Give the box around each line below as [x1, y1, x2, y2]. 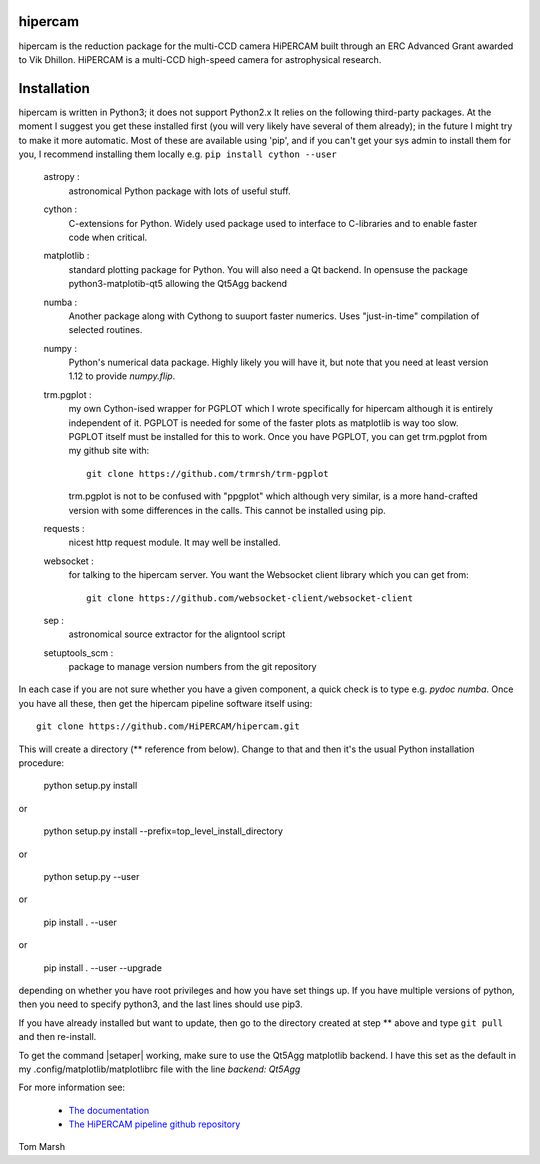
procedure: [18, 757, 65, 769]
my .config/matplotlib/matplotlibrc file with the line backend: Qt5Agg [18, 1063, 301, 1075]
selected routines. [68, 324, 143, 336]
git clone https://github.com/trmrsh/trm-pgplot [86, 468, 329, 479]
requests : [43, 522, 85, 534]
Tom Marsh [18, 1141, 65, 1153]
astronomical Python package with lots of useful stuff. [68, 185, 291, 197]
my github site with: [68, 445, 150, 457]
